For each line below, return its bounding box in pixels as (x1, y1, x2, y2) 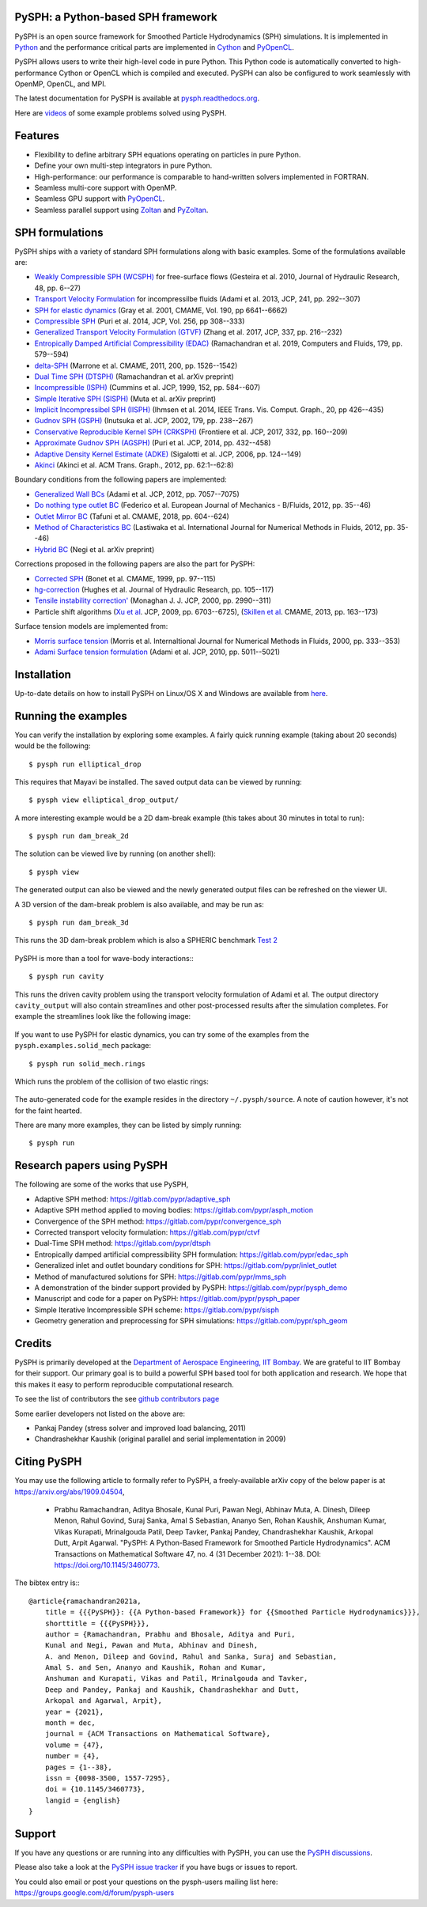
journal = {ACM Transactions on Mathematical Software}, (44, 1729, 270, 1739)
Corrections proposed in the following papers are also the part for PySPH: (14, 559, 255, 569)
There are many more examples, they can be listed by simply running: (14, 1120, 242, 1130)
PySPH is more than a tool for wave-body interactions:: (14, 953, 194, 963)
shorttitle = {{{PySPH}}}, (44, 1618, 150, 1628)
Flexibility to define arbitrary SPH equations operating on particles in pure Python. (34, 149, 301, 159)
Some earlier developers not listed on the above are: (14, 1409, 186, 1418)
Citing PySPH (14, 1455, 82, 1469)
